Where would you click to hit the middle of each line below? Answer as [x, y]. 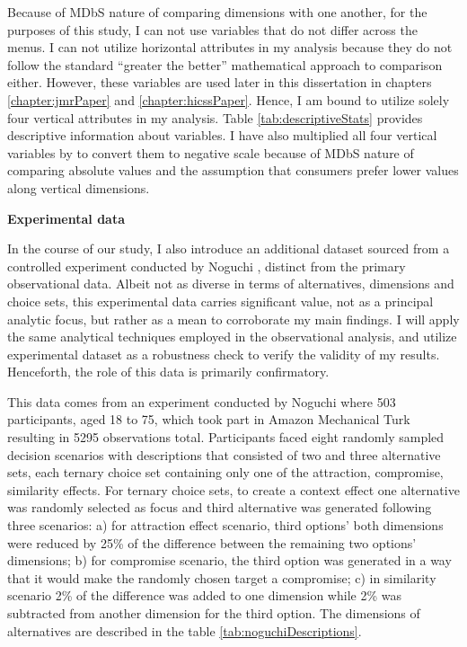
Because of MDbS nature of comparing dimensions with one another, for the [217, 12]
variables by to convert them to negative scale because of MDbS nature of [211, 152]
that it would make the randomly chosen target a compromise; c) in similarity [222, 577]
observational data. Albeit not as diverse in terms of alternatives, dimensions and [231, 284]
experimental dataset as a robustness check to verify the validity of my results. [224, 354]
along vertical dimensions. [79, 187]
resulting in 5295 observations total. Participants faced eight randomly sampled [226, 437]
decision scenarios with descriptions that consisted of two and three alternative [224, 454]
